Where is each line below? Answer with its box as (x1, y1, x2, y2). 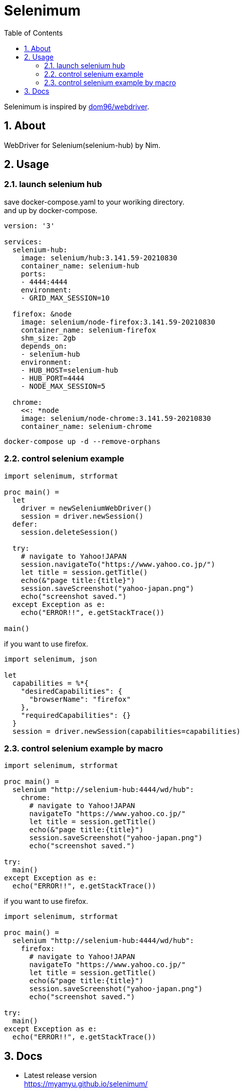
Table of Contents (4, 28, 63, 37)
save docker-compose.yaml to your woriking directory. (4, 197, 185, 206)
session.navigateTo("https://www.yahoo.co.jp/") (21, 560, 215, 568)
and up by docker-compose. (4, 206, 98, 215)
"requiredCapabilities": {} (21, 711, 131, 719)
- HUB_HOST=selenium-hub (21, 366, 118, 374)
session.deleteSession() (21, 528, 118, 536)
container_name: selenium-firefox (21, 326, 156, 334)
